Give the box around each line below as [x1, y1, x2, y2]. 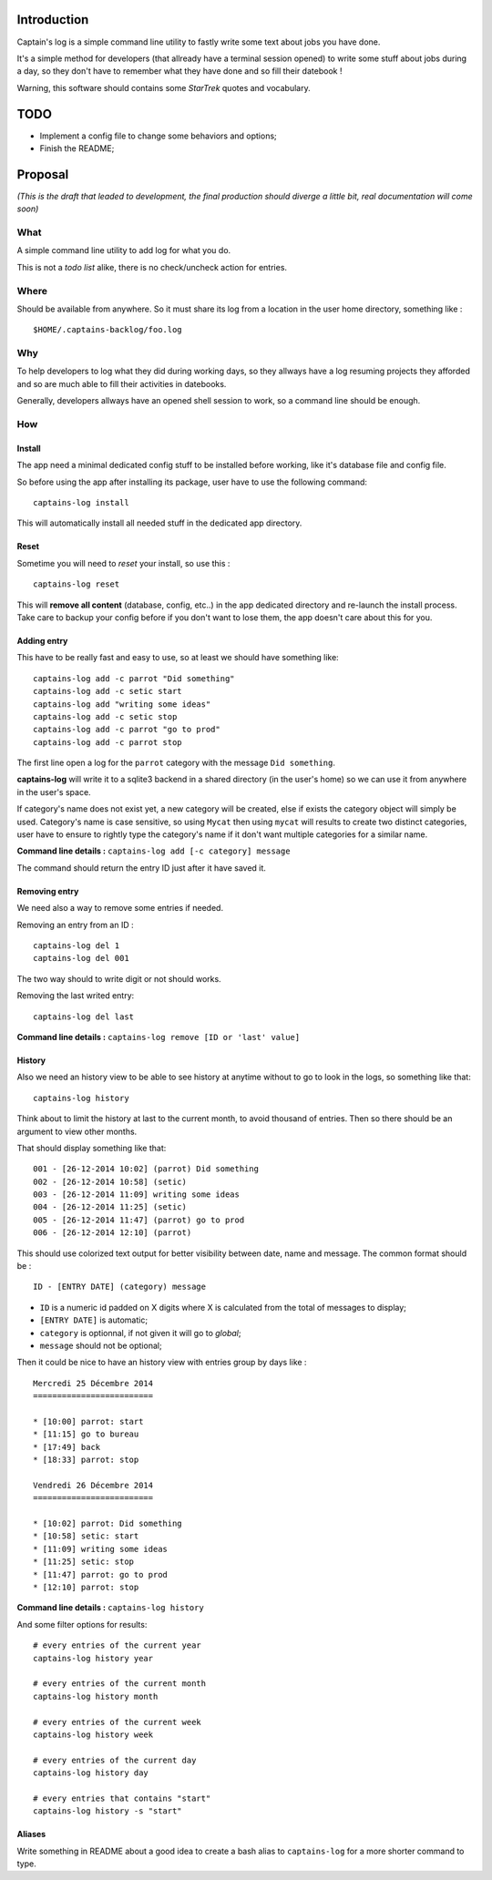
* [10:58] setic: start [33, 1531, 139, 1541]
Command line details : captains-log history [16, 1602, 204, 1613]
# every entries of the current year [33, 1640, 202, 1650]
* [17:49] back [33, 1442, 101, 1452]
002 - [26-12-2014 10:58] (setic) [33, 1176, 187, 1187]
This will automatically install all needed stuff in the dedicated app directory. [16, 517, 302, 528]
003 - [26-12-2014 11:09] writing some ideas [33, 1190, 241, 1200]
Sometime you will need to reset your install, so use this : [16, 557, 231, 568]
